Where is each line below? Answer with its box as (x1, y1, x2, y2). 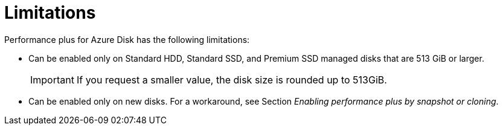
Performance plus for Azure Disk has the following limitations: (4, 34, 250, 45)
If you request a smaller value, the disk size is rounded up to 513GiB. (76, 73, 387, 86)
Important (30, 73, 74, 86)
